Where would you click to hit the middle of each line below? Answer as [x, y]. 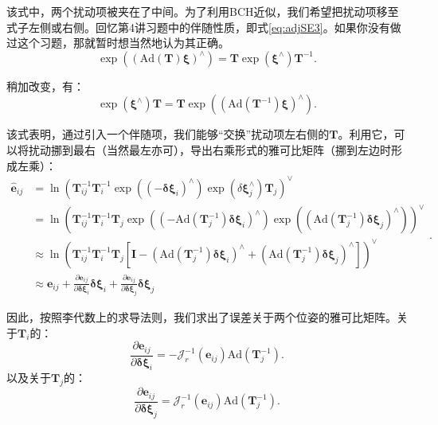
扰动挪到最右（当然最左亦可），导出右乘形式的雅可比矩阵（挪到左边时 [209, 149]
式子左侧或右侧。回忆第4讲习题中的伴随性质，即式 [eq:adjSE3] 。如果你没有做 [204, 27]
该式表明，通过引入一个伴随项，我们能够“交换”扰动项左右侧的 [168, 134]
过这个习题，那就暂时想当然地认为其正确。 [118, 43]
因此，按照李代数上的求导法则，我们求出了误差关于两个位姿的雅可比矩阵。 [201, 317]
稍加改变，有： [45, 86]
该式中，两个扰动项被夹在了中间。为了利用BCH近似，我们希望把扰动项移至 [203, 11]
